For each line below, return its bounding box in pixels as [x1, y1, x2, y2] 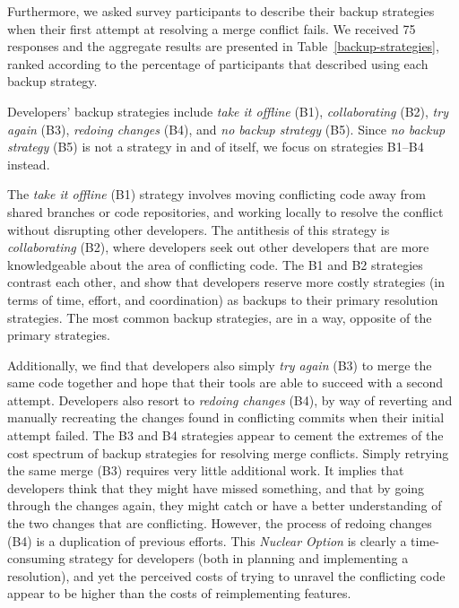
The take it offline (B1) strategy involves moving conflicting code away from [7, 185, 426, 204]
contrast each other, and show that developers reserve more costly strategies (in [7, 273, 446, 291]
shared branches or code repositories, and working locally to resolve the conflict [7, 202, 444, 221]
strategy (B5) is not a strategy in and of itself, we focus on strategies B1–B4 [7, 137, 424, 156]
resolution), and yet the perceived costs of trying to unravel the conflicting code [7, 566, 446, 585]
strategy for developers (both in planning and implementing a [69, 549, 409, 568]
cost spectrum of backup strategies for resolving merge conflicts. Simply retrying [7, 443, 449, 462]
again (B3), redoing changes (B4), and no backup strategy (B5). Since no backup [7, 119, 446, 138]
